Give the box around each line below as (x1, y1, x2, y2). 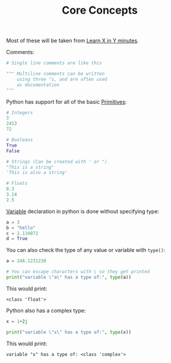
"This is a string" (6, 164, 55, 170)
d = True (6, 236, 28, 242)
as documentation (17, 81, 60, 88)
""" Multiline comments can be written (6, 71, 105, 77)
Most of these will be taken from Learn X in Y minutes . (6, 37, 139, 45)
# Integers (6, 109, 33, 116)
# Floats (6, 181, 28, 187)
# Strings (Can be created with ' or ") (6, 159, 108, 165)
